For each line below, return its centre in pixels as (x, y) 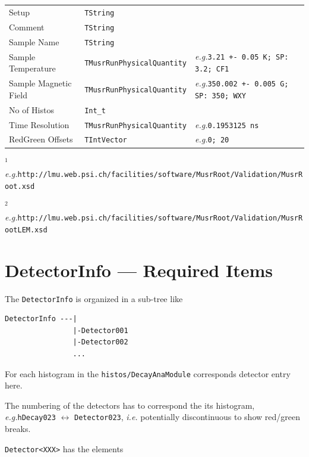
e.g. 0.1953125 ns (227, 124)
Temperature (32, 68)
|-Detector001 (100, 330)
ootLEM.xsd (26, 230)
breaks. (18, 429)
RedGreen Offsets (41, 139)
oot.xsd (20, 186)
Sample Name (34, 41)
